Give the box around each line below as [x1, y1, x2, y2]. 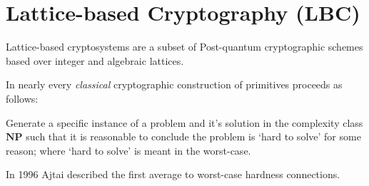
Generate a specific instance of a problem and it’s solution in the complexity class [6, 115, 363, 130]
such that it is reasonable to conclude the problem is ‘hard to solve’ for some [26, 129, 361, 144]
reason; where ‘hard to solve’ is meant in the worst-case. [6, 143, 251, 157]
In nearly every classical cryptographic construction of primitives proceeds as [6, 77, 343, 92]
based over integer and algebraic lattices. [6, 53, 184, 68]
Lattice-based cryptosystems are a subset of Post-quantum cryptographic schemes [6, 39, 363, 54]
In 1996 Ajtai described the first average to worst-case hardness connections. [6, 167, 340, 182]
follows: [6, 91, 39, 105]
